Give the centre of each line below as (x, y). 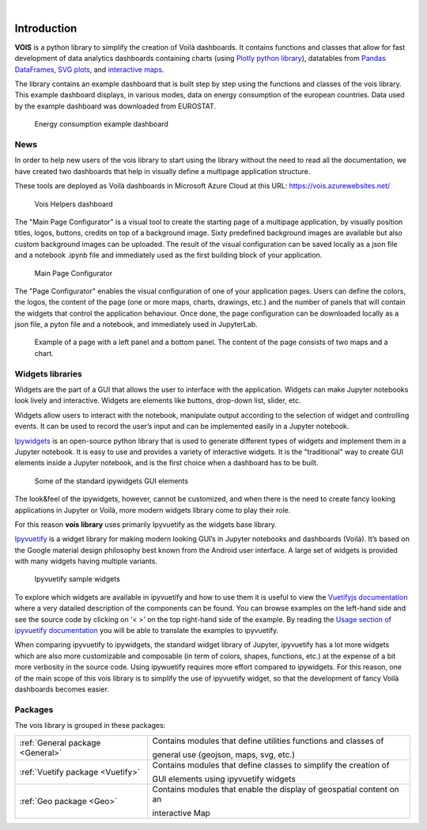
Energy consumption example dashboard (102, 124)
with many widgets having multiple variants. (86, 561)
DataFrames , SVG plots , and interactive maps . (89, 69)
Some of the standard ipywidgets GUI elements (111, 481)
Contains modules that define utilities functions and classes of (268, 741)
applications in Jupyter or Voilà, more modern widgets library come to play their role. (153, 510)
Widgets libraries (48, 373)
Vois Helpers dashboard (74, 204)
